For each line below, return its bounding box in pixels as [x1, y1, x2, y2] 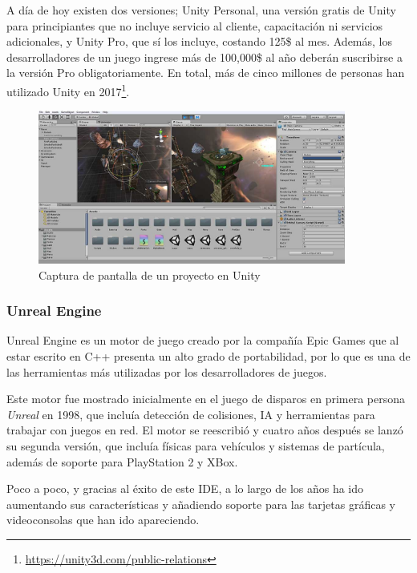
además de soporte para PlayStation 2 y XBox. [6, 453, 238, 470]
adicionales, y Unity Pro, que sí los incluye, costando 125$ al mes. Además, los [6, 33, 393, 50]
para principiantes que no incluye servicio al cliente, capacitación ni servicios [6, 17, 383, 34]
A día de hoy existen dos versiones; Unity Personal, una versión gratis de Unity [6, 2, 396, 18]
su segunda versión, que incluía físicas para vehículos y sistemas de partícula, [6, 437, 385, 454]
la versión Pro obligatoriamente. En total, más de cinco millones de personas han [6, 64, 405, 81]
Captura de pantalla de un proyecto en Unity [38, 266, 261, 283]
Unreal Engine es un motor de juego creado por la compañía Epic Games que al [6, 332, 399, 349]
